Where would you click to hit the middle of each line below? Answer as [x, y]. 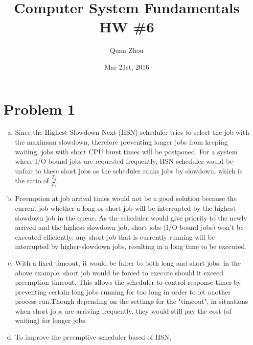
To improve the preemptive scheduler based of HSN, [93, 337]
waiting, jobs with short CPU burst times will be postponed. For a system [126, 151]
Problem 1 [39, 109]
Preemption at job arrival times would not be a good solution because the [126, 198]
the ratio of [32, 181]
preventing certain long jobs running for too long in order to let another [123, 291]
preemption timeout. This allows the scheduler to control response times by [128, 282]
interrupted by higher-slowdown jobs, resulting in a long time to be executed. [131, 246]
